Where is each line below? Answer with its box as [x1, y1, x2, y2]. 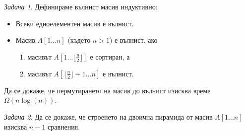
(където [67, 35, 91, 45]
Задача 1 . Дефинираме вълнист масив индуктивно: [4, 1, 158, 11]
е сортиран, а [90, 51, 130, 62]
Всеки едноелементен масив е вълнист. [15, 18, 134, 28]
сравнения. [48, 121, 80, 132]
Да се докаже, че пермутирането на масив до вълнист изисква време [4, 85, 211, 95]
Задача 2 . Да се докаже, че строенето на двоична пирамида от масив [4, 111, 213, 122]
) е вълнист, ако [109, 35, 158, 45]
